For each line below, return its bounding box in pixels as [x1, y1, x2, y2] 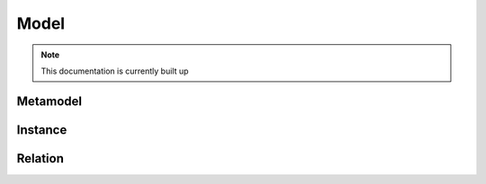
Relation [16, 151, 65, 166]
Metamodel [16, 93, 83, 109]
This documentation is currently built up [40, 66, 189, 76]
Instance [16, 122, 67, 137]
